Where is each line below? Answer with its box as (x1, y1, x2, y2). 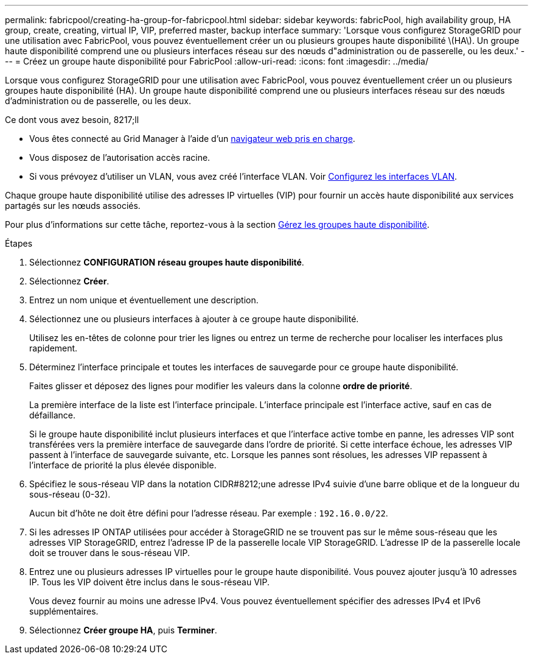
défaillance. (29, 410, 76, 420)
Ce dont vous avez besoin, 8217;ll (5, 115, 139, 125)
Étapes (5, 238, 33, 248)
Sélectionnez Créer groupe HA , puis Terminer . (29, 625, 217, 635)
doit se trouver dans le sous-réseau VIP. (29, 548, 190, 558)
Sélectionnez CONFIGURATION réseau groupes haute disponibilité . (29, 257, 304, 267)
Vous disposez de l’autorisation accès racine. (29, 152, 211, 163)
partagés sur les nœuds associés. (5, 200, 141, 211)
